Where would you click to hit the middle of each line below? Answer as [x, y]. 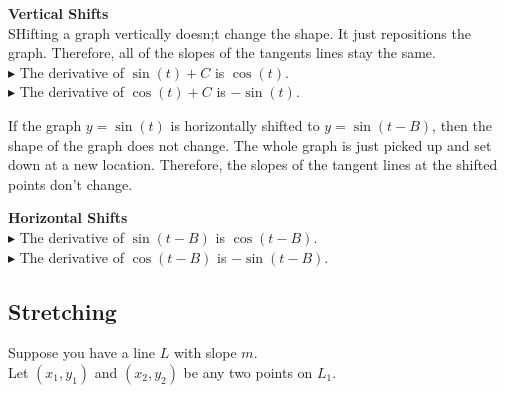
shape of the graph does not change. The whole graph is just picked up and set [250, 144]
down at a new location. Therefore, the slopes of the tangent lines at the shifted [253, 164]
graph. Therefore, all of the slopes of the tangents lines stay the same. [222, 52]
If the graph [45, 124]
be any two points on [248, 371]
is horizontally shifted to [245, 124]
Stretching [62, 310]
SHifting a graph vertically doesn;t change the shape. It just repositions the [239, 32]
